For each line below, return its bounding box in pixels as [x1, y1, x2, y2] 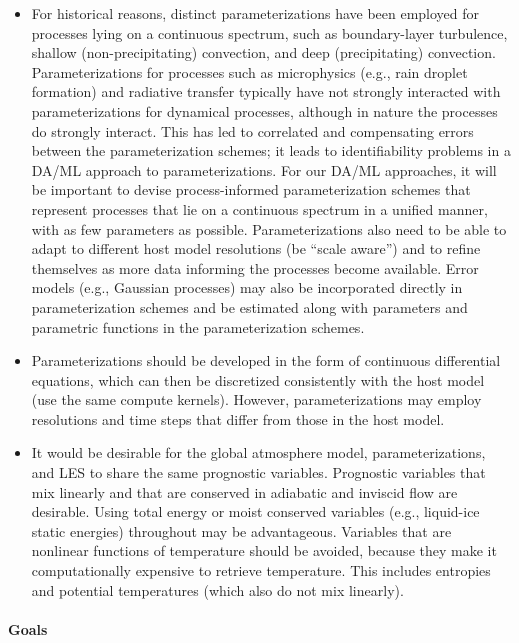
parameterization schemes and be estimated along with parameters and [31, 296, 468, 317]
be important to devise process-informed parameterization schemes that [31, 179, 471, 200]
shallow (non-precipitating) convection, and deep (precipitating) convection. [31, 42, 496, 63]
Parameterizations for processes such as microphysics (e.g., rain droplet [31, 61, 468, 82]
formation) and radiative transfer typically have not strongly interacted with [31, 81, 501, 102]
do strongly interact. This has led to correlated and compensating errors [31, 120, 474, 141]
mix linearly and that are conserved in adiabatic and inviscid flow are [31, 481, 458, 502]
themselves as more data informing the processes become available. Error [31, 257, 479, 278]
